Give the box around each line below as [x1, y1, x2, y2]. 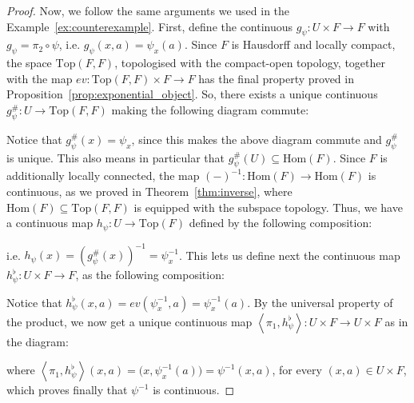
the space [6, 54, 52, 71]
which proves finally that [6, 381, 128, 398]
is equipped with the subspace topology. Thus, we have [133, 198, 403, 215]
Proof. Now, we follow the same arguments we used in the [6, 2, 290, 18]
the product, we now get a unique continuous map [6, 313, 253, 329]
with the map [6, 70, 73, 86]
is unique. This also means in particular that [6, 149, 225, 166]
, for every [272, 361, 322, 378]
